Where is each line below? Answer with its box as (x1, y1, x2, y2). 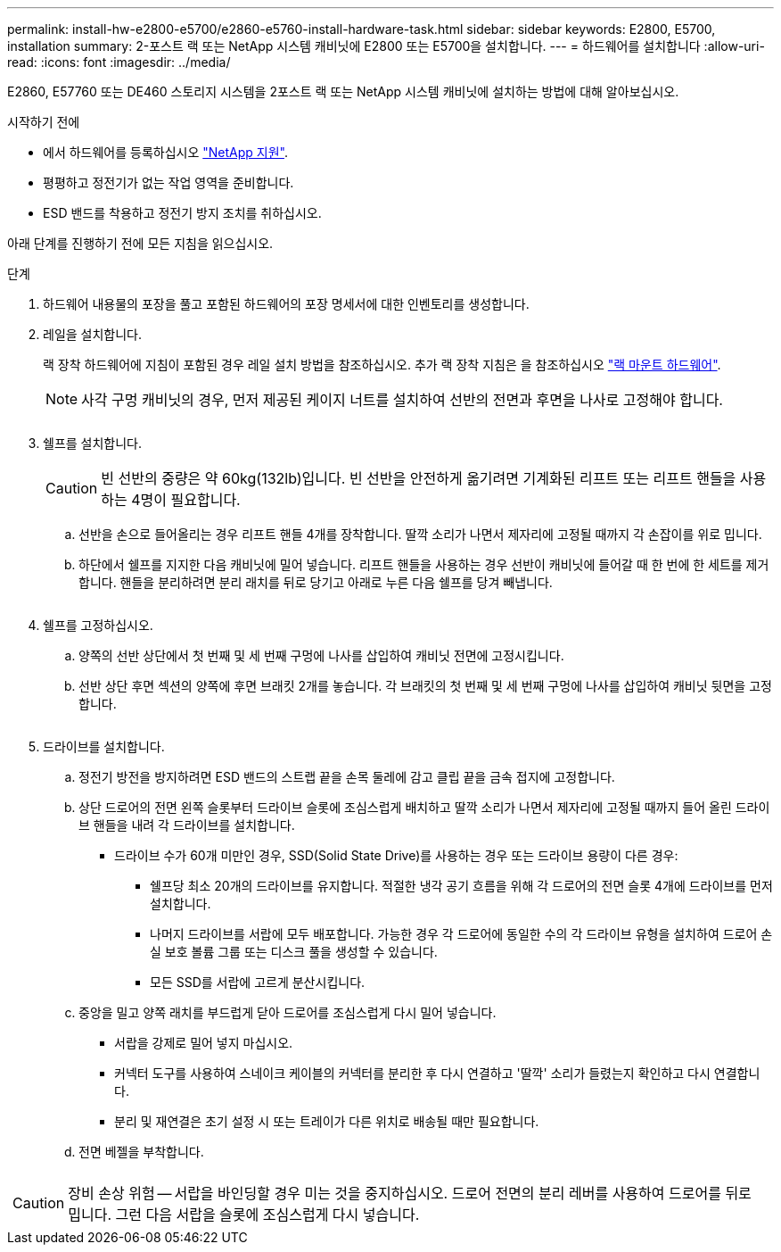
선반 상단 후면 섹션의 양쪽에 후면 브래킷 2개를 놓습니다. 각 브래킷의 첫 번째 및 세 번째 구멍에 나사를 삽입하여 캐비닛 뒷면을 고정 (78, 678, 772, 693)
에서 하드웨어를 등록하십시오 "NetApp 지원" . (43, 145, 288, 160)
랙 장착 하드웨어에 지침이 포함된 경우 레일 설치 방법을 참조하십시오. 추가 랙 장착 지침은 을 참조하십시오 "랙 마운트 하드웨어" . (43, 357, 721, 372)
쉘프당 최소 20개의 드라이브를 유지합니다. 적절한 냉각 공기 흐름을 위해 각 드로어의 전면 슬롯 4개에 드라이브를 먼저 (150, 878, 773, 893)
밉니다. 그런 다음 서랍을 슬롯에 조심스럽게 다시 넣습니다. (68, 1206, 420, 1223)
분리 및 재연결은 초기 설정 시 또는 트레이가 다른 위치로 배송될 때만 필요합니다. (114, 1114, 539, 1129)
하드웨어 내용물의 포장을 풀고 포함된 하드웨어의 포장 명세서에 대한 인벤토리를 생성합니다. (43, 296, 530, 311)
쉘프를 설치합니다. (43, 435, 143, 451)
